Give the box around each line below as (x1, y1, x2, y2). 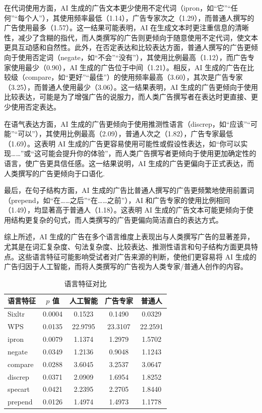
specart (8, 384, 30, 394)
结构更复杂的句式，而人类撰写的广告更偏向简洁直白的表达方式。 (11, 214, 223, 225)
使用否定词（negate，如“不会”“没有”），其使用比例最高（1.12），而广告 (18, 51, 247, 62)
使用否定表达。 (11, 101, 60, 112)
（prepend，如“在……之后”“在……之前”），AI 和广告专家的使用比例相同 (4, 194, 230, 205)
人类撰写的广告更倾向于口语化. (4, 168, 105, 178)
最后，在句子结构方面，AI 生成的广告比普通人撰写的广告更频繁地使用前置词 (4, 185, 254, 195)
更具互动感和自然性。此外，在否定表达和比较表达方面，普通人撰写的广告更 (4, 42, 251, 53)
